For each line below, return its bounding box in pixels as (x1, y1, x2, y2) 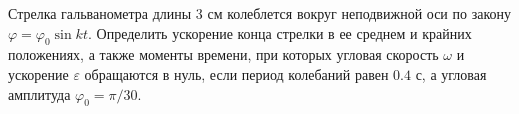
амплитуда (8, 83, 71, 104)
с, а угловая (415, 63, 487, 84)
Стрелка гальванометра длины (8, 3, 192, 23)
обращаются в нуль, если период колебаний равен (84, 63, 389, 84)
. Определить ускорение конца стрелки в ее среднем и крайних (87, 22, 472, 43)
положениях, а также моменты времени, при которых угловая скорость (8, 44, 439, 65)
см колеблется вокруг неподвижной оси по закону (207, 3, 511, 23)
